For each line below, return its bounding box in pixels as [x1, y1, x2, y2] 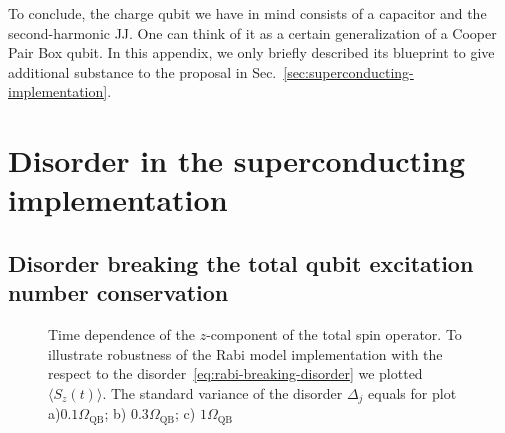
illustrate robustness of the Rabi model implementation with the [48, 343, 443, 364]
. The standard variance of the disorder [102, 382, 343, 403]
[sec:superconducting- [283, 61, 414, 82]
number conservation [8, 277, 229, 308]
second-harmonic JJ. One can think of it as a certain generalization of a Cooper [8, 22, 497, 43]
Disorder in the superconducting [8, 140, 466, 181]
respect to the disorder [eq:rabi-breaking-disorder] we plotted [48, 363, 423, 384]
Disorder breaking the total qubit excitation [8, 247, 474, 278]
